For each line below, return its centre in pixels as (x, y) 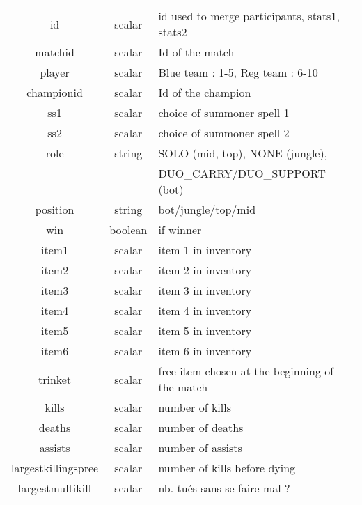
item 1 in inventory (205, 250)
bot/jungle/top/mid (207, 209)
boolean (128, 230)
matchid (55, 52)
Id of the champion (205, 92)
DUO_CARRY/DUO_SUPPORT (242, 173)
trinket (55, 379)
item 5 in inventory (205, 331)
